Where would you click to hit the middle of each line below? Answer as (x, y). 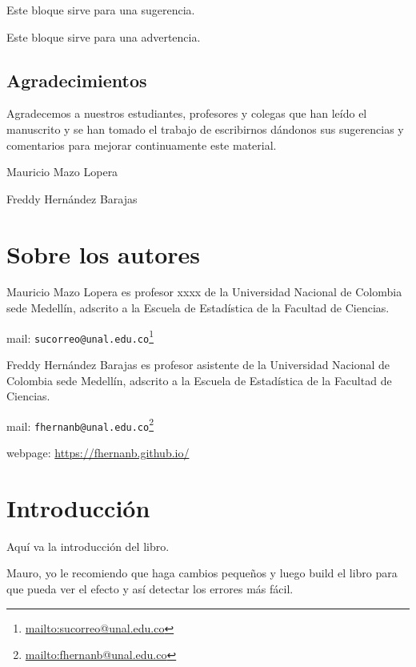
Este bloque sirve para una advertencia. (104, 36)
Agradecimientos (77, 80)
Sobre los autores (104, 253)
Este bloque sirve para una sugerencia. (101, 10)
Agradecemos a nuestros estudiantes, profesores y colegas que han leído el (187, 113)
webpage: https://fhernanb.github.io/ (98, 453)
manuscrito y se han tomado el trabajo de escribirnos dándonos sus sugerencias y (205, 129)
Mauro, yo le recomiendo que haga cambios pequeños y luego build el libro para (202, 573)
